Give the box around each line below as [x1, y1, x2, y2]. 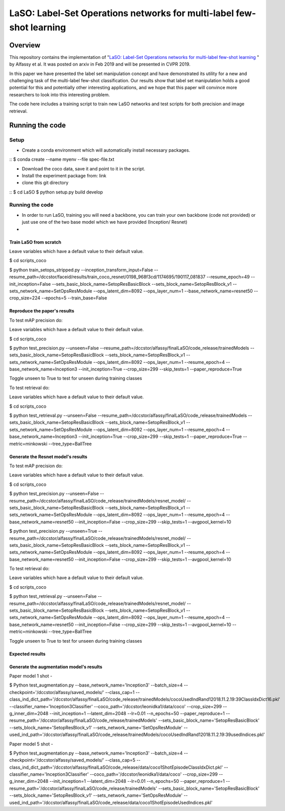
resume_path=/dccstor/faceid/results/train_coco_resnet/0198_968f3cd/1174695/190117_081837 [9, 274, 206, 280]
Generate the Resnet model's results [9, 454, 87, 460]
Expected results [9, 651, 46, 657]
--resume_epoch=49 [206, 274, 250, 280]
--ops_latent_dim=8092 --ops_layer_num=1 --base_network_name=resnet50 [93, 288, 253, 294]
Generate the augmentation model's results [9, 663, 103, 670]
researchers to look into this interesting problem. [9, 91, 110, 98]
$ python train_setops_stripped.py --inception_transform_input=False [9, 267, 153, 273]
